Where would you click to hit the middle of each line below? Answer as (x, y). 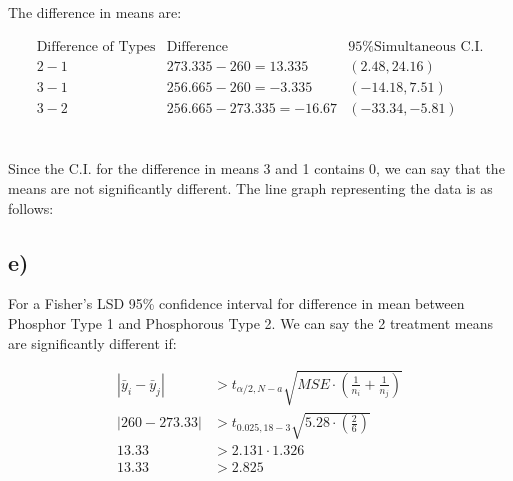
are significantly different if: (92, 342)
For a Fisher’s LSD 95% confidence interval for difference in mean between (236, 303)
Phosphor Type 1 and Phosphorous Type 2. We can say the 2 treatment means (251, 322)
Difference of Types (96, 46)
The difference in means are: (95, 12)
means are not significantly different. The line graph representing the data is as (250, 187)
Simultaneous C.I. (428, 46)
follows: (31, 207)
